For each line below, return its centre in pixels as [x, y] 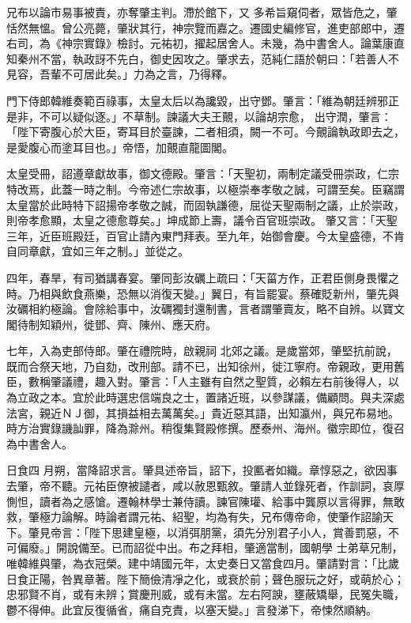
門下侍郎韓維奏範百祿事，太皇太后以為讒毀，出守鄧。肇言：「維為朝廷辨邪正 [203, 100]
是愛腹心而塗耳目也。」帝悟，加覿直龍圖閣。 [120, 147]
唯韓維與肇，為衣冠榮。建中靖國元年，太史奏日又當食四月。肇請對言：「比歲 [203, 563]
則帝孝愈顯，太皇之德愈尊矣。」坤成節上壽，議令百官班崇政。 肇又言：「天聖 [202, 220]
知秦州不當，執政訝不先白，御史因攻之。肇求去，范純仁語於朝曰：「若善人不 [203, 58]
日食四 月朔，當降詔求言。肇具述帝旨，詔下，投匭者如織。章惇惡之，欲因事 [202, 470]
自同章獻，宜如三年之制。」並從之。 [98, 251]
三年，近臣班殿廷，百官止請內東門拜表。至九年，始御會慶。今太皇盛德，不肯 [205, 235]
